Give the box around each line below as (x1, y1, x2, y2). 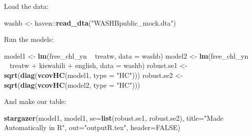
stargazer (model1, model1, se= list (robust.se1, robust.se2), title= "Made (4, 112, 223, 123)
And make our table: (4, 96, 67, 106)
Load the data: (4, 1, 49, 11)
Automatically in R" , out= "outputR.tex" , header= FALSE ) (4, 122, 180, 133)
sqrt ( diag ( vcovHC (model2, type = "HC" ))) (4, 79, 140, 90)
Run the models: (4, 34, 54, 44)
